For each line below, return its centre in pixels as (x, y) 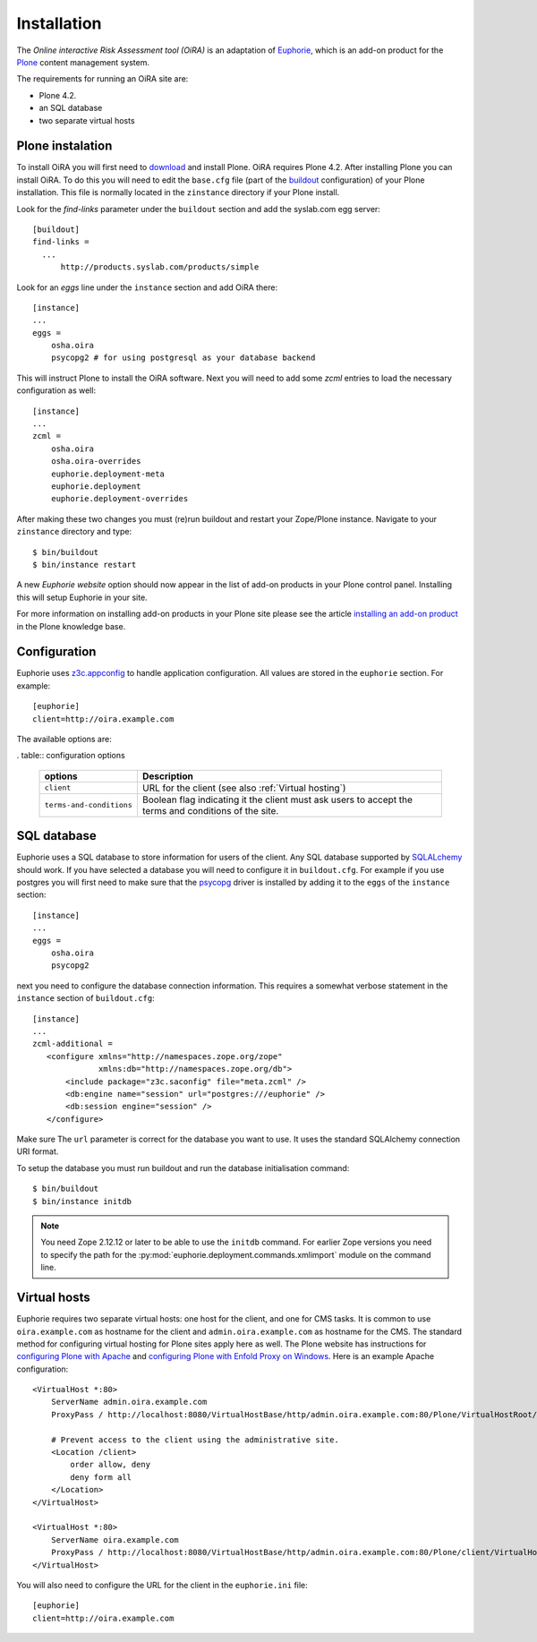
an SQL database (71, 108)
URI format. (38, 1151)
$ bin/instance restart (85, 564)
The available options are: (64, 739)
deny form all (101, 1477)
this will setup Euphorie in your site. (82, 597)
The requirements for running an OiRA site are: (102, 79)
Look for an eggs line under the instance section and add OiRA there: (147, 287)
